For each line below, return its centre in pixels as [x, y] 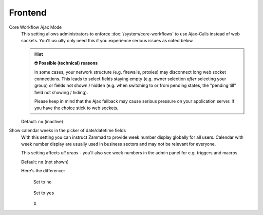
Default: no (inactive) [42, 121]
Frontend [28, 13]
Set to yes [44, 193]
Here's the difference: [43, 171]
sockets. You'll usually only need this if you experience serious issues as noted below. [108, 41]
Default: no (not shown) [45, 162]
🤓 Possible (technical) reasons [66, 63]
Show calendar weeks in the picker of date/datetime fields [67, 131]
